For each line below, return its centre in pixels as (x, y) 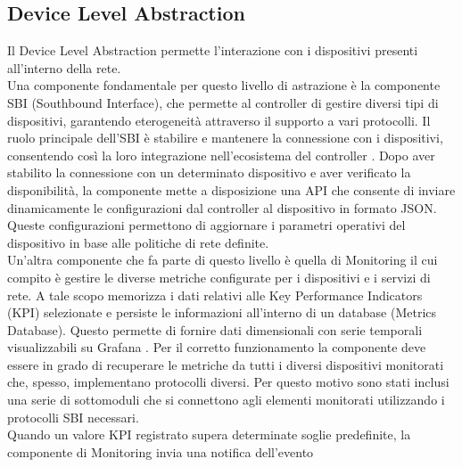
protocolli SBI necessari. (73, 417)
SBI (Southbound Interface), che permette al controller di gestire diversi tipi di (223, 102)
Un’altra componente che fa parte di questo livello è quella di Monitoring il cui (223, 260)
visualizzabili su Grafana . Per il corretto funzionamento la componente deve (217, 347)
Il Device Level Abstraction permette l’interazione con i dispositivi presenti (213, 50)
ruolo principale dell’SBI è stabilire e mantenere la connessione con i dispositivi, (225, 138)
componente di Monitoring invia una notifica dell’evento (161, 451)
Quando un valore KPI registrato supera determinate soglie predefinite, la (209, 434)
